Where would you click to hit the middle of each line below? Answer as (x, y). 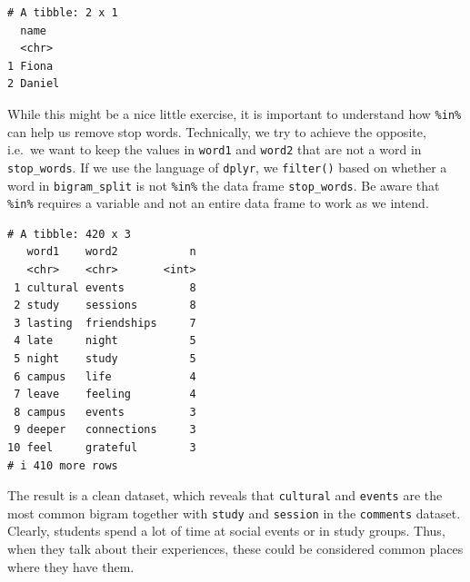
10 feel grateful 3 (102, 447)
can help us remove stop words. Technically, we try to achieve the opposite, (217, 131)
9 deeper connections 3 (105, 430)
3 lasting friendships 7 (105, 323)
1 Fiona (30, 66)
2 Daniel (34, 84)
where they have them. (71, 566)
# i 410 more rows (63, 465)
